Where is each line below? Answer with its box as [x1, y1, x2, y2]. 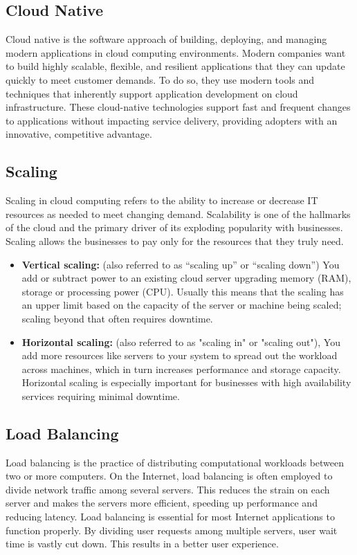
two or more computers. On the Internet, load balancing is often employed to [6, 468, 333, 483]
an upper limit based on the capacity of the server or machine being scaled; [21, 298, 342, 312]
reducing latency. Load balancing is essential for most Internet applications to [6, 509, 335, 524]
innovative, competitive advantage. [6, 127, 152, 141]
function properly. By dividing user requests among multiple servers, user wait [6, 522, 338, 537]
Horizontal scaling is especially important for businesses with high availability [21, 375, 351, 390]
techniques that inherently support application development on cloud [6, 86, 298, 100]
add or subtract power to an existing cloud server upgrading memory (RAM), [21, 271, 351, 285]
